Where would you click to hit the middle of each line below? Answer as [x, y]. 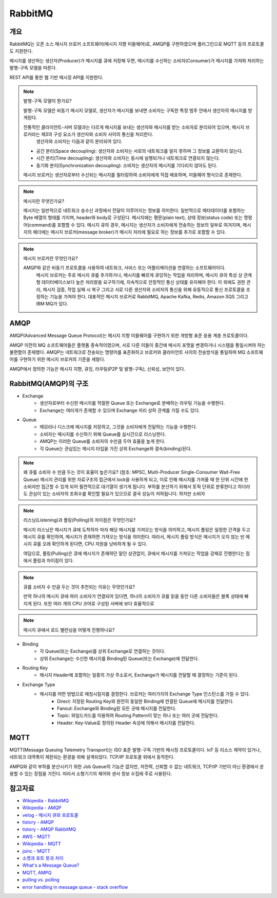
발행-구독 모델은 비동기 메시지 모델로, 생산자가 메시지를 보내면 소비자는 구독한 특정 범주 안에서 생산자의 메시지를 [135, 110]
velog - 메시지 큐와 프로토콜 [51, 815]
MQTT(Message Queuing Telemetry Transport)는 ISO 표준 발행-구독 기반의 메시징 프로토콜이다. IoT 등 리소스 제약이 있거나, [135, 750]
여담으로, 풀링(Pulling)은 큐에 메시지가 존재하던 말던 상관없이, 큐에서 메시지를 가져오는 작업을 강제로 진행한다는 [134, 553]
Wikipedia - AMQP [42, 808]
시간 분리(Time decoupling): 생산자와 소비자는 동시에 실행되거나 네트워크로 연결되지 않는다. [128, 158]
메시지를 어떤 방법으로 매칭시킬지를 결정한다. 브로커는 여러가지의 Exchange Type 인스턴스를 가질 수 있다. [145, 694]
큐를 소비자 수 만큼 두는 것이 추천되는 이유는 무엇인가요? [79, 587]
